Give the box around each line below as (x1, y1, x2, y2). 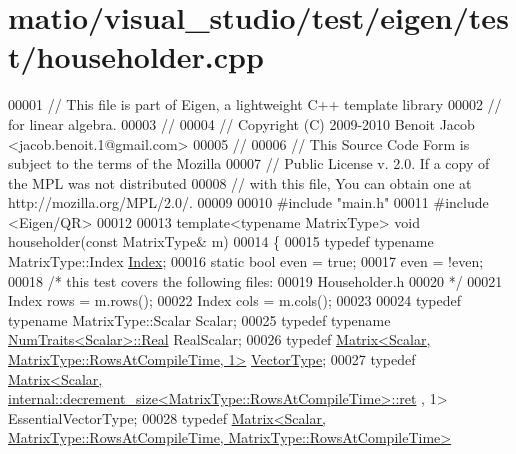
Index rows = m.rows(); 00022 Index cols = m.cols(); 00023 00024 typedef (8, 290, 462, 311)
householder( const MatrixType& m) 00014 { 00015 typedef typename (8, 231, 434, 252)
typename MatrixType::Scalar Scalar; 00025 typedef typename (8, 309, 391, 330)
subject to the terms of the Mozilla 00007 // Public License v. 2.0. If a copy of (8, 153, 490, 174)
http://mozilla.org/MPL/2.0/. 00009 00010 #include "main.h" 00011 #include (8, 192, 489, 213)
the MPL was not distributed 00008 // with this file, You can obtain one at (8, 172, 472, 193)
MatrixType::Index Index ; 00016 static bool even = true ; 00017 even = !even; (8, 251, 484, 272)
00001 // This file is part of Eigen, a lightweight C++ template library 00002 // (8, 94, 502, 115)
